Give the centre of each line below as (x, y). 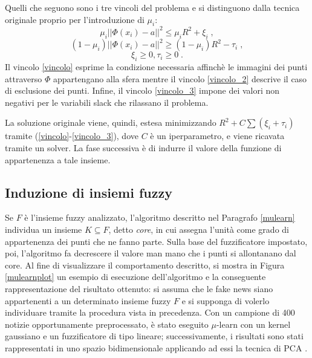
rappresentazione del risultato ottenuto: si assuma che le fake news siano (139, 288)
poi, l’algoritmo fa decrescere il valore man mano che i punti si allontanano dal (151, 253)
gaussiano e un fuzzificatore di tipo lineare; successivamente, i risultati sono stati (154, 336)
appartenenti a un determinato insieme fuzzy (88, 300)
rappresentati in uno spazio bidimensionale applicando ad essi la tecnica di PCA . (156, 347)
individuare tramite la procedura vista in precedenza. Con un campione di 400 (150, 312)
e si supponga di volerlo (226, 300)
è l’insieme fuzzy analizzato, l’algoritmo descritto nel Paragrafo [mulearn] (160, 217)
